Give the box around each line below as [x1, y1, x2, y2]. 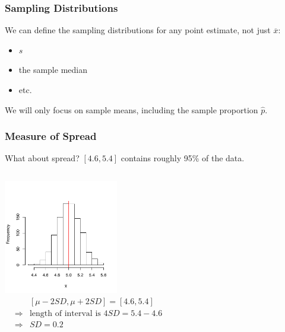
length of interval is [29, 309, 101, 318]
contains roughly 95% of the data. [121, 152, 245, 164]
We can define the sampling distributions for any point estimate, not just [5, 24, 271, 36]
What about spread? [5, 152, 80, 164]
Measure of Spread [5, 129, 97, 143]
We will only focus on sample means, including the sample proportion [5, 103, 258, 116]
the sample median [18, 63, 87, 76]
